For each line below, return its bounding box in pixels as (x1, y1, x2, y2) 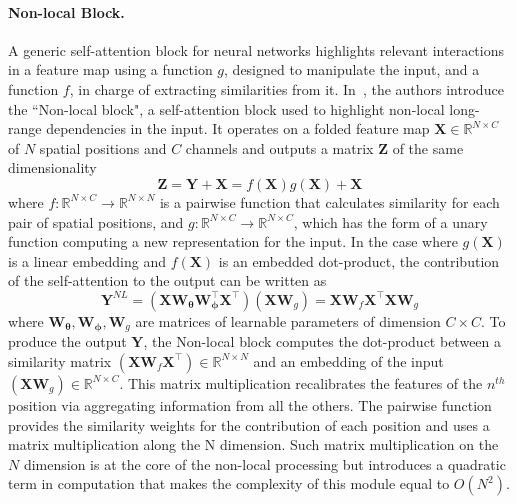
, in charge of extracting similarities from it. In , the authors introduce (69, 78, 504, 99)
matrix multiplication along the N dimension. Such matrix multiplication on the (8, 434, 499, 455)
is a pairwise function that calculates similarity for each (159, 191, 500, 212)
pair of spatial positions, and (8, 211, 184, 232)
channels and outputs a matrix (185, 137, 374, 158)
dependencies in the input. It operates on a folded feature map (46, 118, 430, 139)
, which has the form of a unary (293, 211, 488, 232)
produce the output (8, 331, 127, 352)
